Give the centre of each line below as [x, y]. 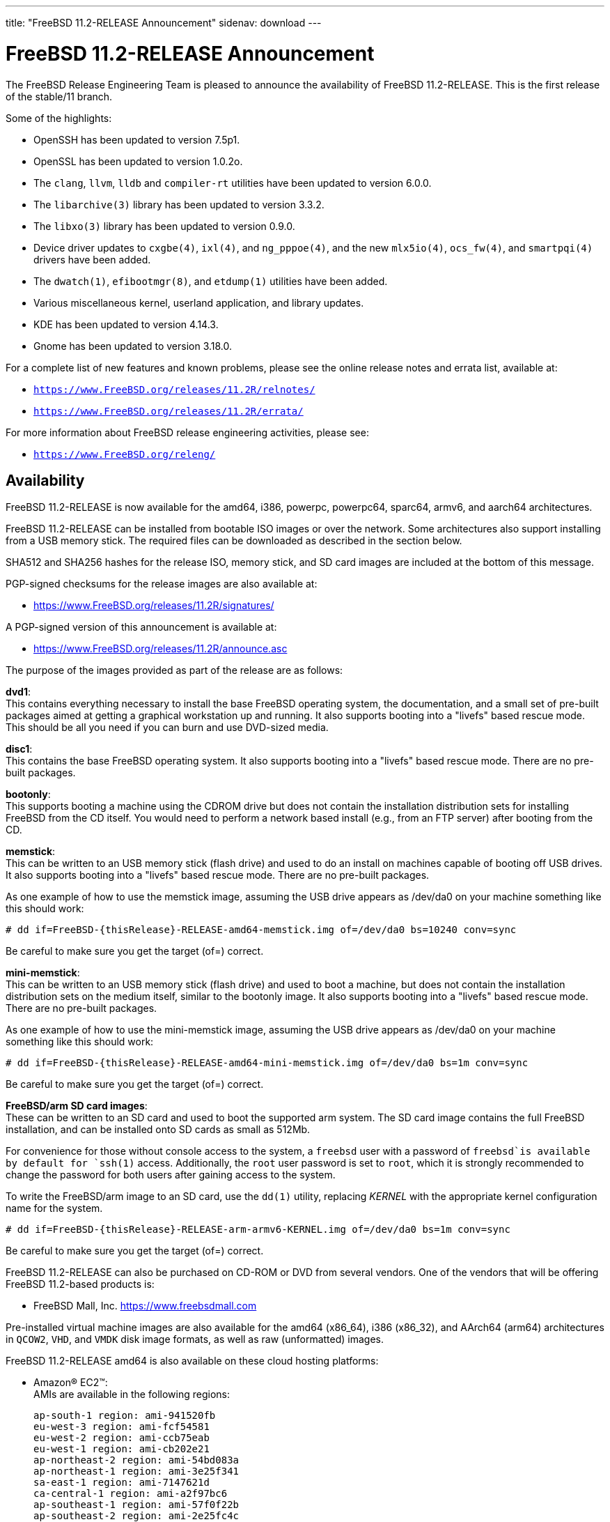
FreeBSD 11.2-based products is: [80, 1284]
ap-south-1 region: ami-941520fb [125, 1416]
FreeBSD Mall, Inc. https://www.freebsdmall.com [145, 1306]
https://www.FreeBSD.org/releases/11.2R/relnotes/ [174, 389]
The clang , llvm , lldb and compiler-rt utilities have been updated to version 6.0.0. [233, 183]
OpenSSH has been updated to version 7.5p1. [137, 139]
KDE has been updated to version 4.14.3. [126, 324]
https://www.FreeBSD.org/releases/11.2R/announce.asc [161, 649]
